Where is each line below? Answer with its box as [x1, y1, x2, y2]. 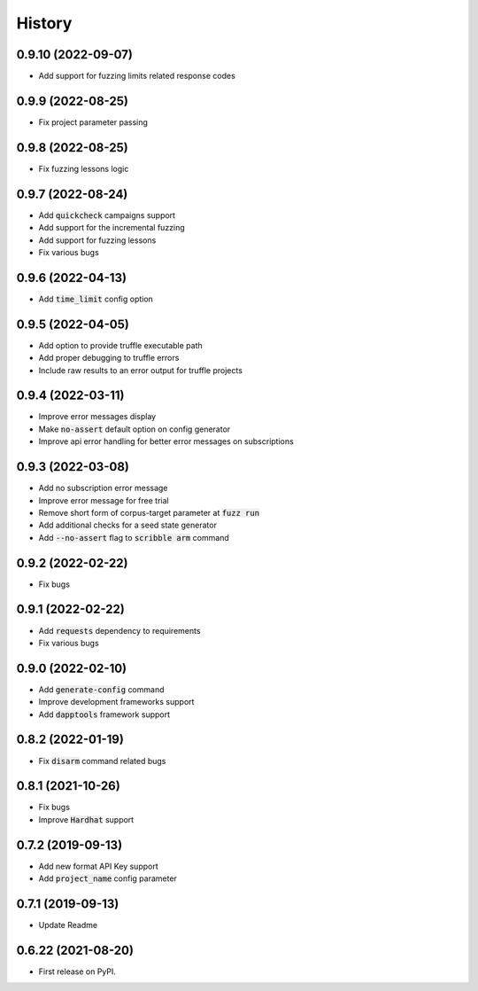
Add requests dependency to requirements [38, 625, 201, 636]
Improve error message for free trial [38, 495, 169, 505]
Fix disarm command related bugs [38, 755, 166, 766]
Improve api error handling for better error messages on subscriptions [38, 436, 294, 447]
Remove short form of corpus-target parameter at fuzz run [38, 507, 260, 518]
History [16, 13, 73, 33]
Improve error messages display [38, 411, 157, 422]
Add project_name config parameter [38, 873, 177, 884]
